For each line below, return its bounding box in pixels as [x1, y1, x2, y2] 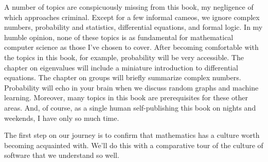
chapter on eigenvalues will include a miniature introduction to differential [4, 62, 238, 73]
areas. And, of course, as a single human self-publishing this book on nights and [4, 102, 256, 113]
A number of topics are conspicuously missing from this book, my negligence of [4, 2, 254, 12]
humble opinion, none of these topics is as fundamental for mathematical [4, 31, 234, 42]
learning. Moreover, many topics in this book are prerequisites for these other [4, 92, 248, 103]
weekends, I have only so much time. [4, 112, 119, 123]
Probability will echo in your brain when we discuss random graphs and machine [4, 82, 259, 93]
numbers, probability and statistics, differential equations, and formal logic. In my [4, 22, 263, 32]
